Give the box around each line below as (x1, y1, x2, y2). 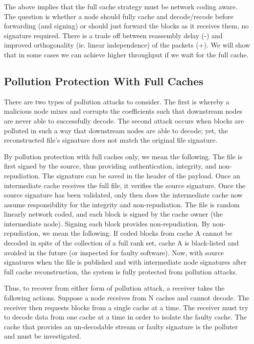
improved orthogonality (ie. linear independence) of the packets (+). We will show (4, 40, 251, 50)
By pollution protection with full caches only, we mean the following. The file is (4, 151, 243, 161)
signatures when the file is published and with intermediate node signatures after (4, 257, 247, 267)
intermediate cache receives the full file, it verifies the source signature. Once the (4, 180, 246, 190)
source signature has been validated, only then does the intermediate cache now (4, 190, 243, 200)
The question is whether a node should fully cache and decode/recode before (4, 11, 233, 21)
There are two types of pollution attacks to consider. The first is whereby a (4, 96, 230, 106)
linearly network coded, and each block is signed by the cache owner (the (4, 209, 223, 219)
